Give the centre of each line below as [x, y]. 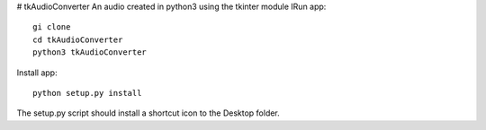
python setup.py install [87, 93]
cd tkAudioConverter [78, 39]
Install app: [37, 73]
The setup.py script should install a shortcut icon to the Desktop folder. [148, 113]
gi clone [52, 27]
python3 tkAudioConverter [90, 52]
